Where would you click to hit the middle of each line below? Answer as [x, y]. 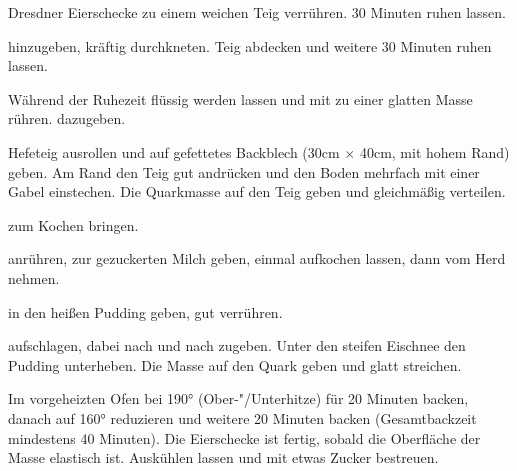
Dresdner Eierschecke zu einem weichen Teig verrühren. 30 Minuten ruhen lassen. [257, 12]
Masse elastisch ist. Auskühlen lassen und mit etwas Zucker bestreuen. [223, 457]
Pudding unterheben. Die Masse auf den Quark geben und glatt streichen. [235, 364]
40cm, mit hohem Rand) [434, 151]
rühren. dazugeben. [67, 118]
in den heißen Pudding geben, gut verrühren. [145, 311]
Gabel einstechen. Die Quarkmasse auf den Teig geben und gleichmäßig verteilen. [257, 191]
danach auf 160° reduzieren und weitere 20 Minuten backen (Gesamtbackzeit [242, 417]
